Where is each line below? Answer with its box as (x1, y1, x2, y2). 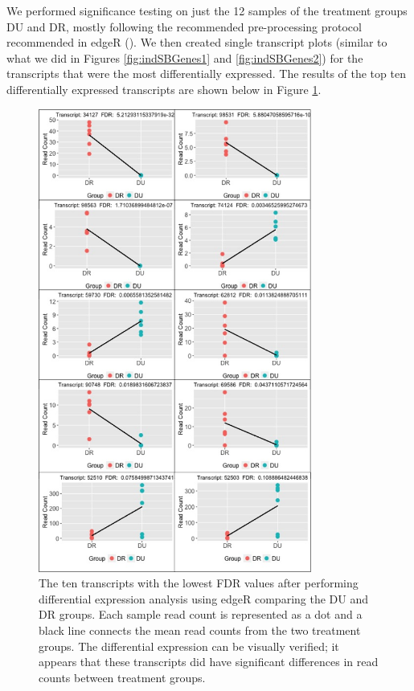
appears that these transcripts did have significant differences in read (39, 653, 379, 670)
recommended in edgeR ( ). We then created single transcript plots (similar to (6, 34, 387, 51)
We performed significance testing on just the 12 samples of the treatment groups (6, 2, 408, 18)
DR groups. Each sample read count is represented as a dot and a (39, 606, 363, 623)
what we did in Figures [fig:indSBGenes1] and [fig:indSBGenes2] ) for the (6, 49, 363, 66)
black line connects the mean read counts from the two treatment (39, 621, 361, 638)
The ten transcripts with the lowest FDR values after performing (39, 574, 359, 591)
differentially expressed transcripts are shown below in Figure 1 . (6, 80, 322, 97)
